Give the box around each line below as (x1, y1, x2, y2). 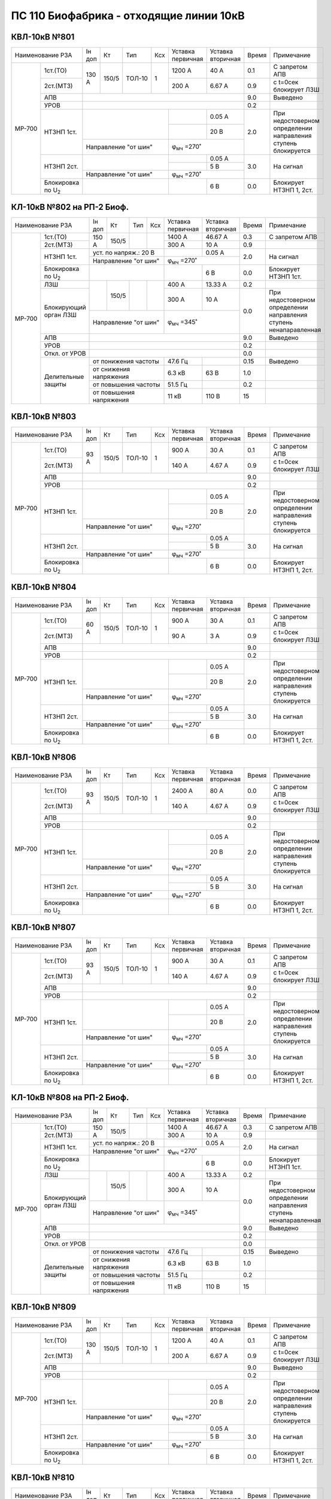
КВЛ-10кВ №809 (11, 1302, 77, 1313)
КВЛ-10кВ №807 (11, 922, 76, 932)
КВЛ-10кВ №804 (11, 582, 77, 592)
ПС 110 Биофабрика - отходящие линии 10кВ (11, 9, 245, 22)
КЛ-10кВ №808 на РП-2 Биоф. (11, 1092, 129, 1103)
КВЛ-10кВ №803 (11, 411, 77, 422)
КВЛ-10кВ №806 (11, 752, 77, 762)
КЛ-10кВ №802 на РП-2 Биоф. (11, 202, 129, 212)
